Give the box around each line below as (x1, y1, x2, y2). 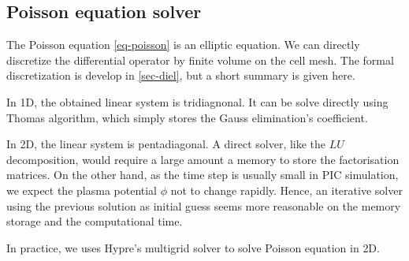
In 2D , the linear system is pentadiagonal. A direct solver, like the (6, 136, 326, 152)
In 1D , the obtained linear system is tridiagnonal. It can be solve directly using (6, 93, 389, 110)
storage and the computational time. (6, 213, 183, 229)
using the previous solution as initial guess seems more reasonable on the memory (6, 197, 401, 214)
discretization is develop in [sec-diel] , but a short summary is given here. (6, 67, 355, 84)
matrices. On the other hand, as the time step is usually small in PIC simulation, (6, 166, 399, 183)
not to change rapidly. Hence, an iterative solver (170, 181, 403, 198)
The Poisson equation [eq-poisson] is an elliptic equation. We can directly (6, 36, 360, 53)
